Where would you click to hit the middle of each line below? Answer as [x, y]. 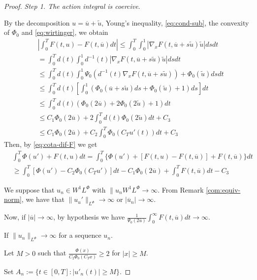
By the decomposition [37, 22]
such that [52, 253]
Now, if [15, 217]
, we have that [43, 199]
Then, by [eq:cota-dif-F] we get [51, 144]
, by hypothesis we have [89, 217]
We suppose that [29, 189]
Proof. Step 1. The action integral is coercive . [72, 6]
